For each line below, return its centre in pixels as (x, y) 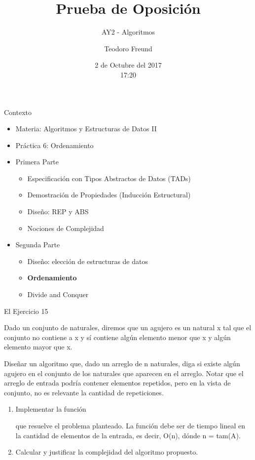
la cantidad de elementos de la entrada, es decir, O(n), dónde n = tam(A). (128, 435)
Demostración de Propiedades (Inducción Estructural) (109, 195)
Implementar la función (51, 409)
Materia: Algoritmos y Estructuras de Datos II (86, 129)
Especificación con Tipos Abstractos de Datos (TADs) (109, 178)
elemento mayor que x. (38, 347)
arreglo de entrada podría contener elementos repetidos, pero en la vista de (117, 383)
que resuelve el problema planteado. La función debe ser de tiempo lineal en (130, 425)
